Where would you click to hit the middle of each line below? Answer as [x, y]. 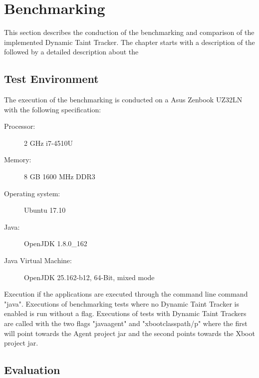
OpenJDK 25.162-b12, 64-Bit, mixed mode [89, 277]
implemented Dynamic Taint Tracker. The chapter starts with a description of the [129, 42]
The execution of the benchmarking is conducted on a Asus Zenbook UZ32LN [123, 100]
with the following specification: [53, 109]
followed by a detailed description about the [71, 52]
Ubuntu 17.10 [45, 210]
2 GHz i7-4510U [49, 143]
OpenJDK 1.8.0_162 [56, 243]
